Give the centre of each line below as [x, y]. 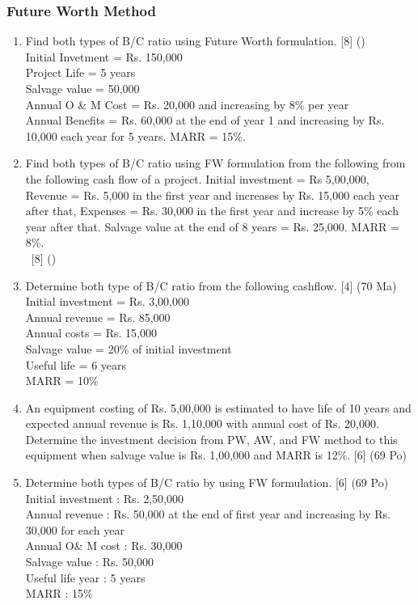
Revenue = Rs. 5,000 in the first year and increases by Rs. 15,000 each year [213, 195]
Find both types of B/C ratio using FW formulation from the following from [215, 163]
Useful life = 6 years [76, 364]
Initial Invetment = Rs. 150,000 [104, 56]
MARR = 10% [62, 381]
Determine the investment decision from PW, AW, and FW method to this [211, 439]
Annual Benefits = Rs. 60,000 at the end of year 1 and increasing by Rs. [205, 120]
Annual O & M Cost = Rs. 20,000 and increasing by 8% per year [187, 104]
